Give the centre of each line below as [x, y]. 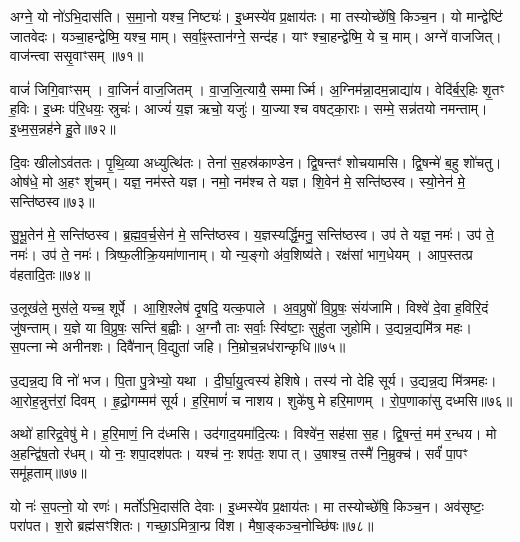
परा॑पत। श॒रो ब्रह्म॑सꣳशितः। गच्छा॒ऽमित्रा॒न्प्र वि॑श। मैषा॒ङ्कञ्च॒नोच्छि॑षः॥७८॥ [192, 525]
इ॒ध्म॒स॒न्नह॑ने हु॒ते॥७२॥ [63, 127]
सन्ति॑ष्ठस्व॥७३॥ [52, 200]
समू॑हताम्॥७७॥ [48, 472]
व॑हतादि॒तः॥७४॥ [50, 273]
